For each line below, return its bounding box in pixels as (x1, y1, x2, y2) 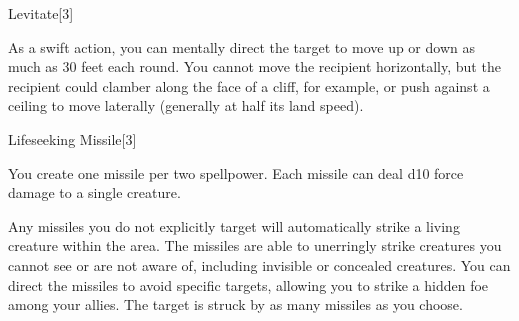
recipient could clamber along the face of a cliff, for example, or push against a (8, 75, 490, 96)
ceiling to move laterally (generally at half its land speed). (8, 95, 364, 116)
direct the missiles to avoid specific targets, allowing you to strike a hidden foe (8, 274, 489, 295)
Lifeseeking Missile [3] (8, 128, 137, 149)
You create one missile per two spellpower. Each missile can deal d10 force (8, 162, 464, 183)
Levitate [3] (8, 3, 74, 23)
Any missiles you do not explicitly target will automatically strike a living (8, 215, 460, 236)
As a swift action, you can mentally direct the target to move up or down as (8, 36, 475, 57)
